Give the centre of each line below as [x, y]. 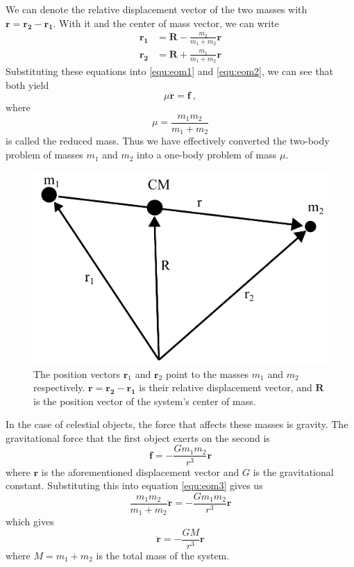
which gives [30, 521]
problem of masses [44, 155]
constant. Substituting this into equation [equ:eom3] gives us [134, 485]
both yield [27, 84]
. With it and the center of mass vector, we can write [166, 23]
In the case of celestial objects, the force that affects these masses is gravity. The [177, 424]
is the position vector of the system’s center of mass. [145, 401]
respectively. [59, 387]
